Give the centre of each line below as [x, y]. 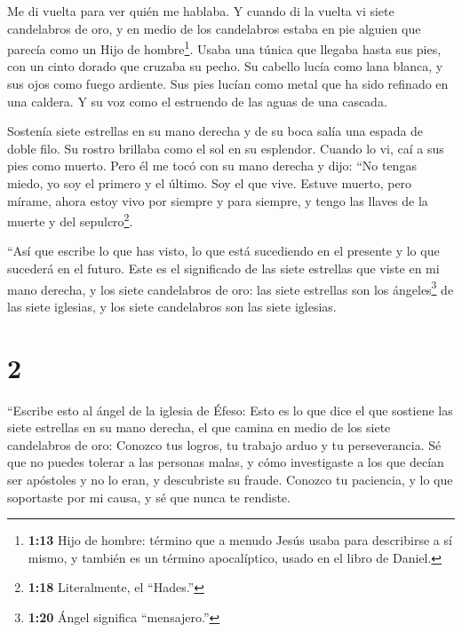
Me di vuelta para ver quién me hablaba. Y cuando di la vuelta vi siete [201, 11]
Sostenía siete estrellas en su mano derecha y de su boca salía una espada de [215, 131]
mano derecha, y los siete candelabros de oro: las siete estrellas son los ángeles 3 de [231, 288]
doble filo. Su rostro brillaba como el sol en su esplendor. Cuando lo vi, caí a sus [226, 148]
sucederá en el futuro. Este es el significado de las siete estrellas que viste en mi [223, 269]
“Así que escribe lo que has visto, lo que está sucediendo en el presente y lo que [223, 251]
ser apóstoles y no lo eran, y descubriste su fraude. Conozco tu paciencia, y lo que [230, 479]
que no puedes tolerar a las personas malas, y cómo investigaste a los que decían [226, 462]
